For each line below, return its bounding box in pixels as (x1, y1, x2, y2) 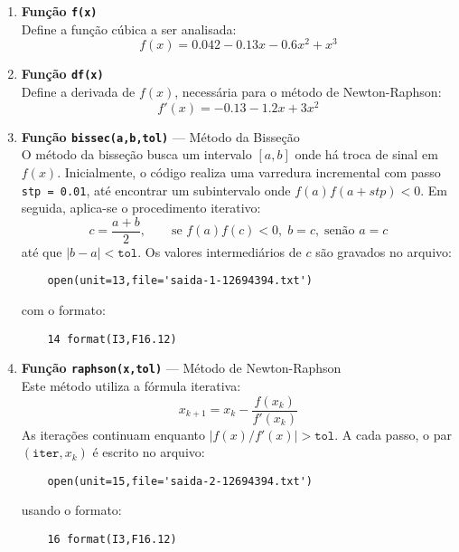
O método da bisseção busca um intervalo (21, 145, 252, 164)
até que (21, 242, 62, 261)
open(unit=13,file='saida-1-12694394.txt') (47, 274, 313, 288)
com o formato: (21, 300, 106, 319)
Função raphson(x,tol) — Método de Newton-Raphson (21, 358, 342, 377)
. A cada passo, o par (334, 424, 452, 443)
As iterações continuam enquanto (21, 424, 205, 443)
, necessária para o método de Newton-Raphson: (174, 81, 442, 100)
